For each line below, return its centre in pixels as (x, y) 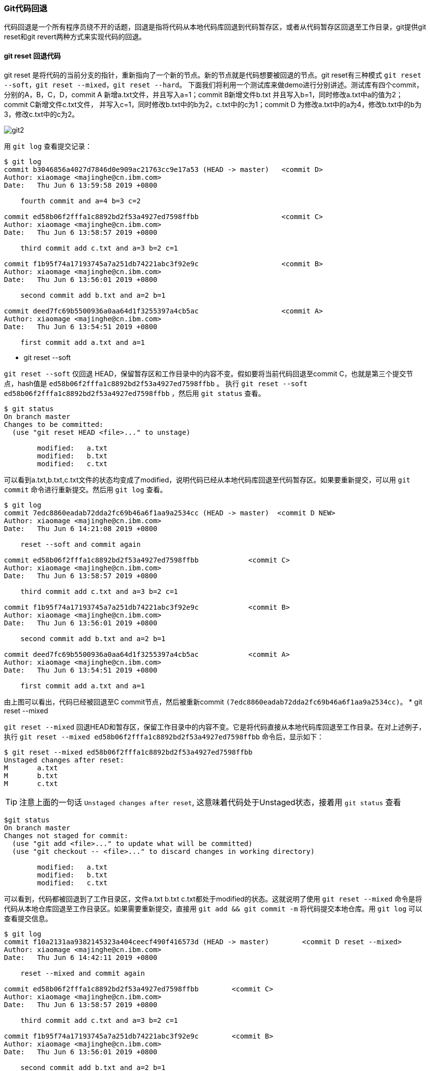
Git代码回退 (26, 8)
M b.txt (31, 775)
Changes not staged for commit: (66, 835)
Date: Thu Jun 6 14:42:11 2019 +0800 (81, 957)
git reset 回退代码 (32, 56)
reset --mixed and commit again (83, 973)
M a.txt (31, 768)
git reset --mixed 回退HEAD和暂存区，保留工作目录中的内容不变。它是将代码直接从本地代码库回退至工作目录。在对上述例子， (215, 727)
